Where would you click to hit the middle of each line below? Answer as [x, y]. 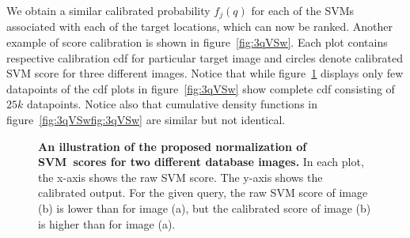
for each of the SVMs [303, 10]
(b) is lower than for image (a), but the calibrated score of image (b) [205, 208]
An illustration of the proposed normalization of [173, 146]
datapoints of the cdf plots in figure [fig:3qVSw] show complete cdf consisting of [201, 88]
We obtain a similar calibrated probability [108, 10]
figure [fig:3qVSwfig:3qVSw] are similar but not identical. [146, 120]
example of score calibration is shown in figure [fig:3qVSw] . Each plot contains [197, 42]
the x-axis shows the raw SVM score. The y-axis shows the [180, 177]
